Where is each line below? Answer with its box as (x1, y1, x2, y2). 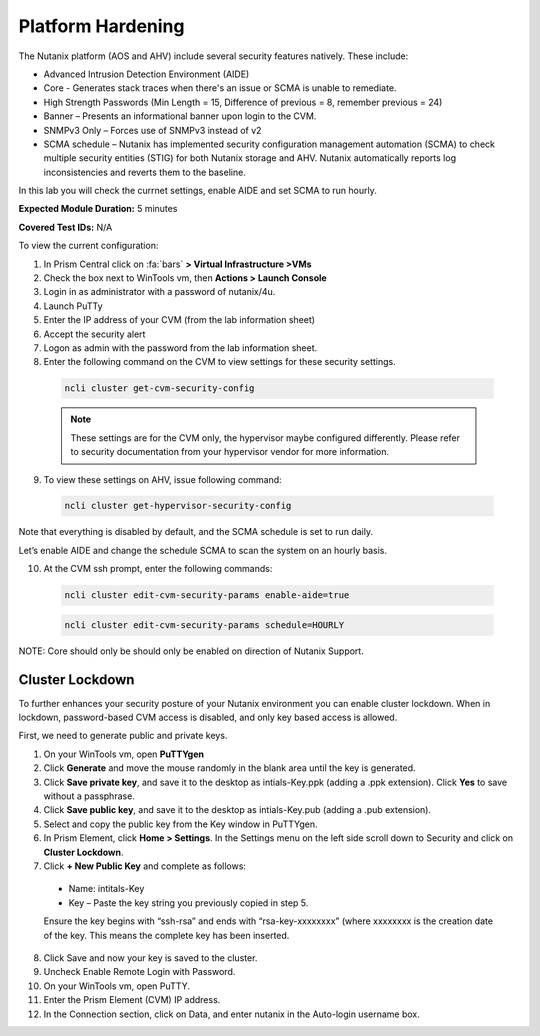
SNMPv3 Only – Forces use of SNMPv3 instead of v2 (43, 124, 262, 136)
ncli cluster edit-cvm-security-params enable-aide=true (64, 590, 350, 601)
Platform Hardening (18, 15, 185, 37)
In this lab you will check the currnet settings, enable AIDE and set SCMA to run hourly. (18, 185, 377, 197)
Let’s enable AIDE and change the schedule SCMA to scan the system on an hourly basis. (18, 544, 388, 556)
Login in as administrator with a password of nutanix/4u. (43, 286, 276, 298)
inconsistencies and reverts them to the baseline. (43, 166, 247, 178)
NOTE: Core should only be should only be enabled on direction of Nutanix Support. (18, 645, 364, 657)
